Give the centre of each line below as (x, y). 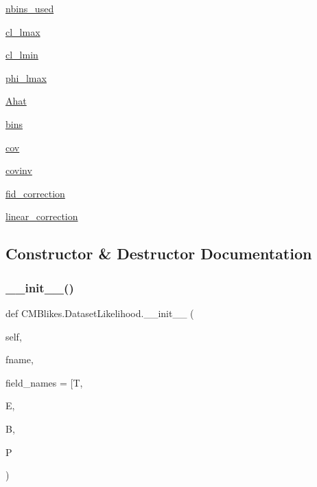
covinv (19, 170)
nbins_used (30, 8)
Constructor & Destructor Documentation (159, 253)
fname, (20, 359)
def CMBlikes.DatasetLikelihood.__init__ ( (100, 313)
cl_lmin (22, 55)
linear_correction (42, 216)
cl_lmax (23, 31)
